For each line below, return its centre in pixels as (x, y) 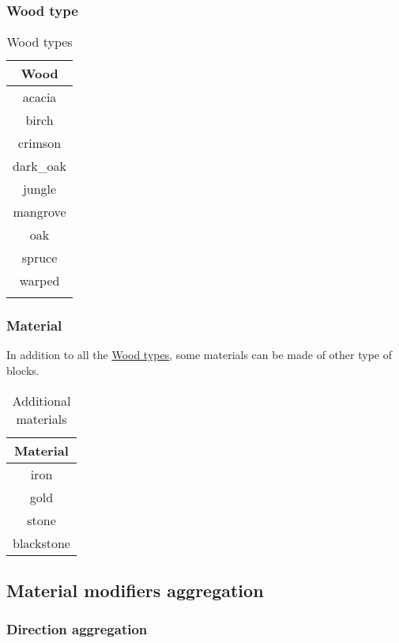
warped (40, 281)
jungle (40, 189)
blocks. (23, 371)
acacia (40, 97)
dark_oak (40, 166)
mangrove (40, 212)
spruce (40, 258)
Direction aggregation (77, 629)
